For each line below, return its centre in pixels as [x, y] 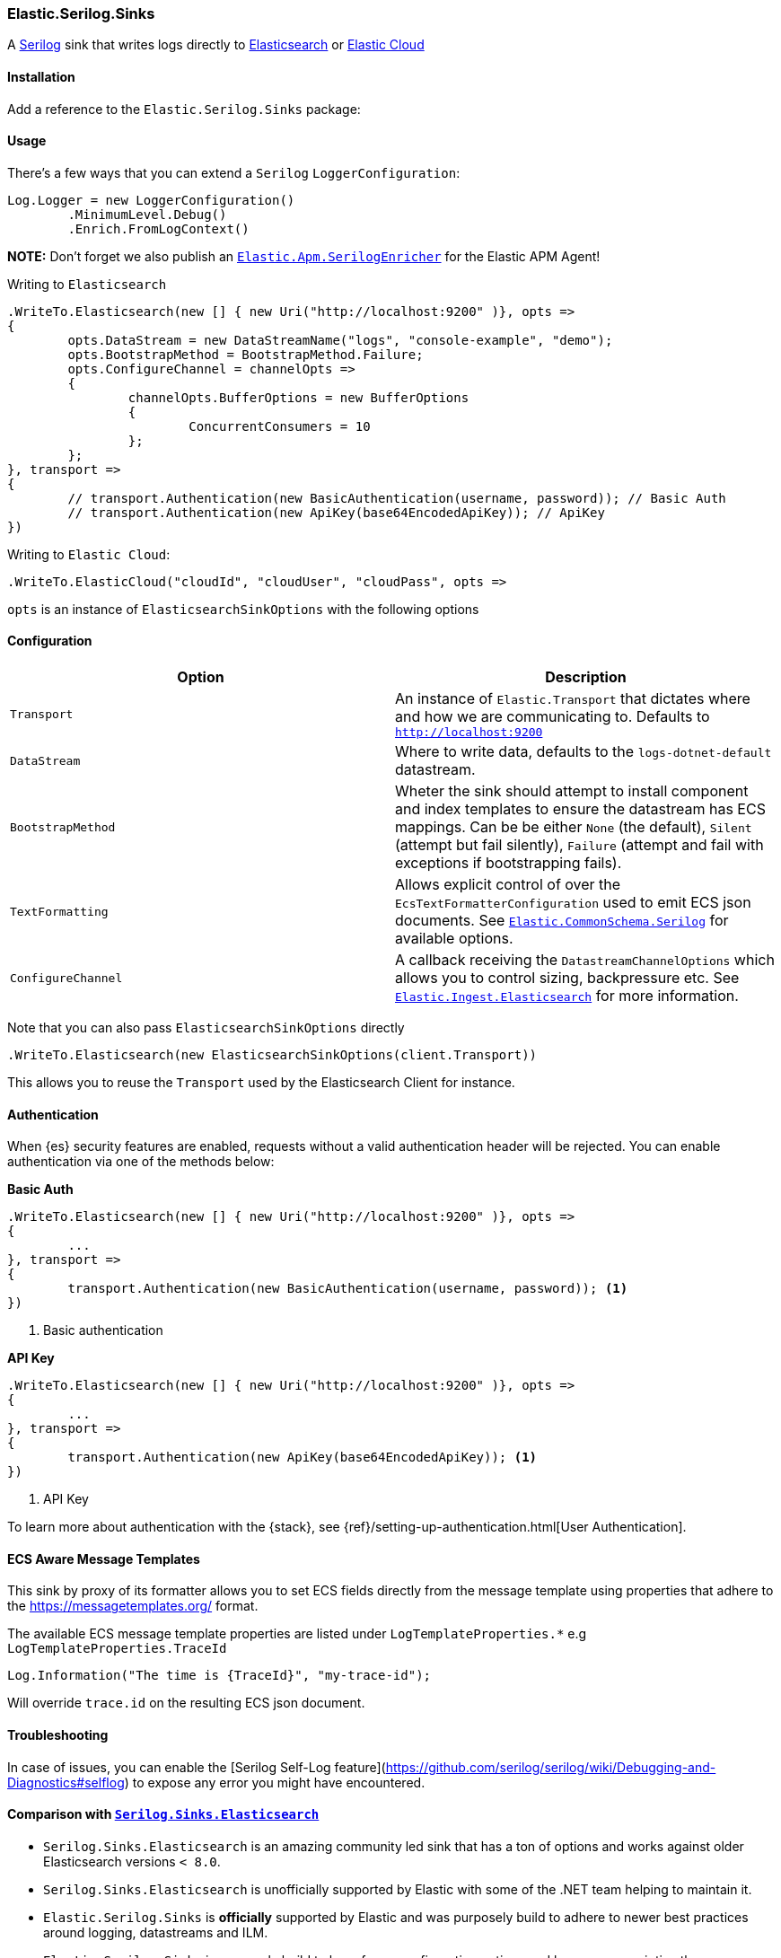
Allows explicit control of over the [508, 885]
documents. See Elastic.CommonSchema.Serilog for [562, 921]
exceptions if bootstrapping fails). [509, 863]
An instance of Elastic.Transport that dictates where [573, 699]
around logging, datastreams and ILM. [156, 1932]
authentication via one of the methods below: [141, 1162]
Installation [41, 76]
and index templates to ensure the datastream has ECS [580, 809]
